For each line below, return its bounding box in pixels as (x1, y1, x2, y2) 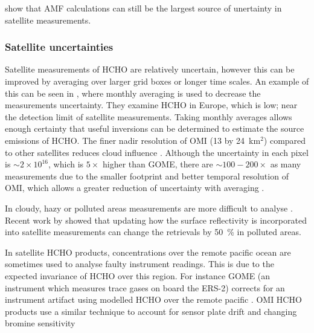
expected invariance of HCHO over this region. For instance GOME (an (5, 269, 271, 282)
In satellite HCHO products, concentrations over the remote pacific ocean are (5, 245, 291, 258)
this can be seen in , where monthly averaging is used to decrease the (5, 86, 261, 99)
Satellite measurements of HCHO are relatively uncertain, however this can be (5, 63, 295, 76)
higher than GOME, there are (102, 158, 213, 170)
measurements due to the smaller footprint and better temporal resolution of (5, 169, 289, 182)
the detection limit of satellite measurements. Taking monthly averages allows (5, 110, 292, 123)
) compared (263, 134, 306, 146)
